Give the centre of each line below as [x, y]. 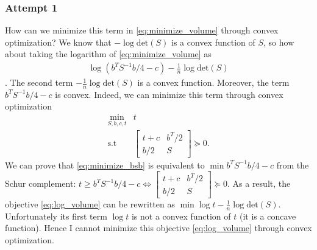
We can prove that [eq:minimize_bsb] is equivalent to [105, 165]
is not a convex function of [181, 216]
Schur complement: [41, 183]
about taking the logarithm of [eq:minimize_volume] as [108, 54]
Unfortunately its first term [56, 216]
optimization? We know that [58, 42]
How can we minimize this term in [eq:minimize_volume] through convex [142, 30]
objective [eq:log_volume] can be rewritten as [90, 204]
